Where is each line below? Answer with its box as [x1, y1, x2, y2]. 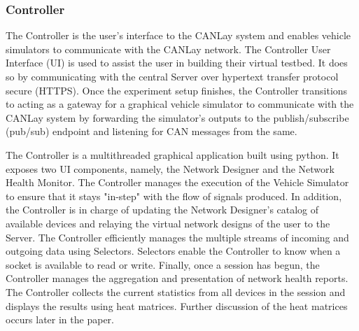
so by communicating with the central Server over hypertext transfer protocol [6, 69, 339, 83]
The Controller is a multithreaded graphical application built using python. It [6, 147, 339, 162]
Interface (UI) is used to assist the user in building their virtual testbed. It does [6, 55, 348, 70]
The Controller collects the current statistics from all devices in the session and [6, 284, 346, 299]
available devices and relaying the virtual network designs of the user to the [6, 216, 330, 230]
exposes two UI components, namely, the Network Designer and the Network [6, 161, 335, 176]
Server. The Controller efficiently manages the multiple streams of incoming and [6, 230, 349, 244]
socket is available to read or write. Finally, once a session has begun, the [6, 257, 320, 272]
